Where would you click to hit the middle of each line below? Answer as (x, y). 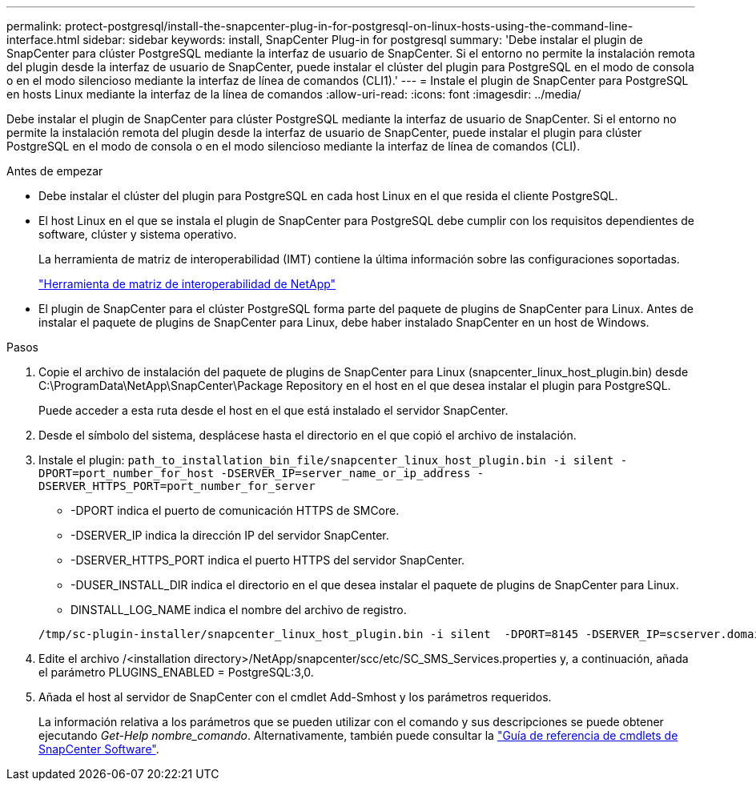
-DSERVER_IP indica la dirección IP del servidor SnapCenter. (230, 535)
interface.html (43, 40)
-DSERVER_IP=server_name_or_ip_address (346, 473)
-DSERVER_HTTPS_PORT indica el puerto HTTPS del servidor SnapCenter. (268, 560)
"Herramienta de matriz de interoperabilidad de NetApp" (187, 284)
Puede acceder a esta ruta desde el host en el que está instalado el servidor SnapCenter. (273, 410)
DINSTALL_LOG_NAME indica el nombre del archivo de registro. (239, 610)
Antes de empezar (55, 171)
